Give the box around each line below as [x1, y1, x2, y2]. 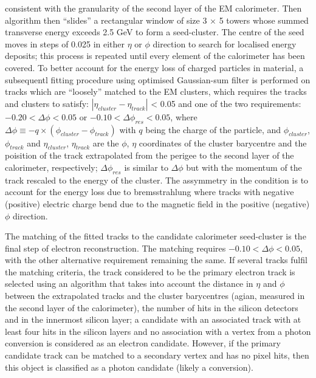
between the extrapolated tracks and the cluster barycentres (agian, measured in [5, 289, 305, 302]
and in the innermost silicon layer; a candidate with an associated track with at [5, 313, 301, 326]
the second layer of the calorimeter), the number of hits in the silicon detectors [5, 301, 298, 314]
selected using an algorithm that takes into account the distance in [5, 277, 253, 290]
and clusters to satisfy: [5, 97, 89, 109]
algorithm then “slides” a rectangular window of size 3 [5, 13, 207, 26]
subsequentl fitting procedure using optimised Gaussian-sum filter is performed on [5, 73, 311, 86]
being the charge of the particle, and [145, 123, 281, 136]
